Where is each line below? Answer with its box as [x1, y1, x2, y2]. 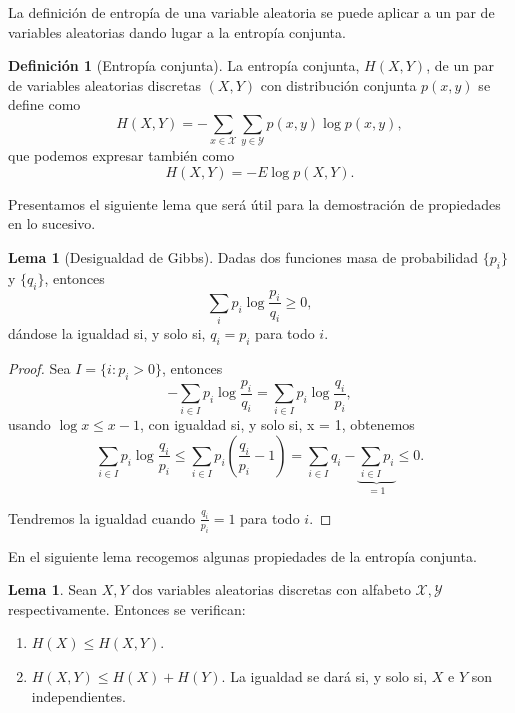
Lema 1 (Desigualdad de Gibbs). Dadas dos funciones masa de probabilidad [8, 247, 479, 268]
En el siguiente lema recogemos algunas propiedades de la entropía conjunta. [8, 545, 477, 566]
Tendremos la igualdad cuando [8, 507, 196, 528]
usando [8, 414, 51, 435]
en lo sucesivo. [8, 213, 96, 234]
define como [8, 94, 81, 115]
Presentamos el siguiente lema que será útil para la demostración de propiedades [8, 193, 501, 214]
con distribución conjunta [260, 74, 417, 95]
